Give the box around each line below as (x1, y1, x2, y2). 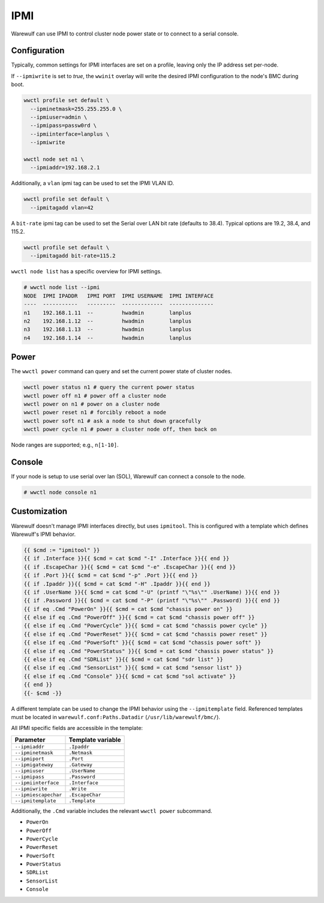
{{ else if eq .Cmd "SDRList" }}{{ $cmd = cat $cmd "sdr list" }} (23, 656, 223, 663)
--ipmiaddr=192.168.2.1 (30, 164, 100, 171)
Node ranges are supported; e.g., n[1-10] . (11, 442, 119, 449)
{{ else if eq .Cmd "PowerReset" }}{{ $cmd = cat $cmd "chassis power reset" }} (23, 631, 268, 637)
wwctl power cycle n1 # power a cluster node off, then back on (23, 426, 217, 433)
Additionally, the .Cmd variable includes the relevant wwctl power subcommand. (11, 807, 212, 814)
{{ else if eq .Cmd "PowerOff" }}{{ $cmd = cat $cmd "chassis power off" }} (23, 614, 255, 621)
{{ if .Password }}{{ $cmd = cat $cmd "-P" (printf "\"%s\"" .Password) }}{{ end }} (23, 597, 280, 604)
